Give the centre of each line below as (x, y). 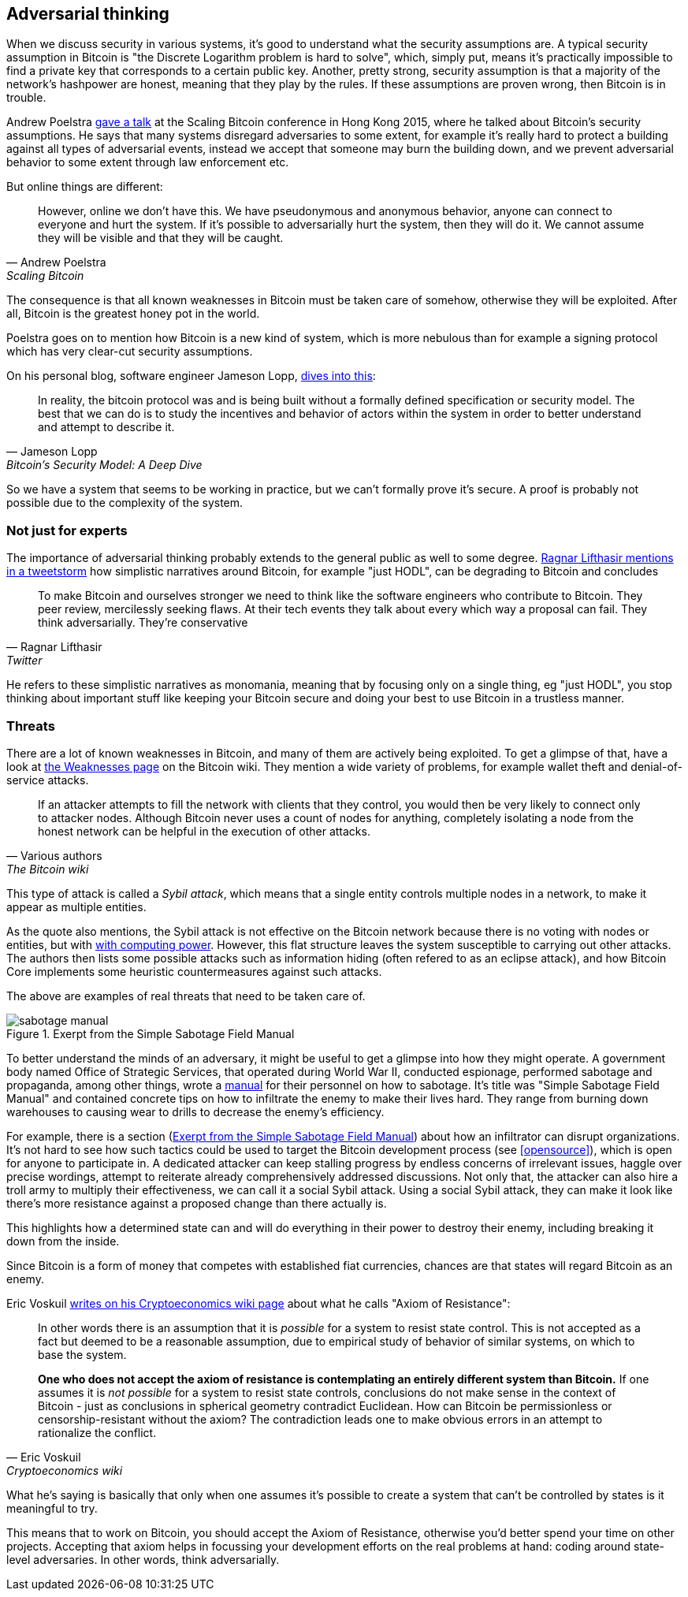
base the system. (82, 1354)
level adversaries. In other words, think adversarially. (143, 1559)
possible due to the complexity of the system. (125, 503)
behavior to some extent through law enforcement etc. (148, 162)
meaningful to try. (52, 1508)
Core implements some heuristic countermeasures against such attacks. (194, 971)
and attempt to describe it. (106, 427)
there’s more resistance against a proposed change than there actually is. (197, 1203)
